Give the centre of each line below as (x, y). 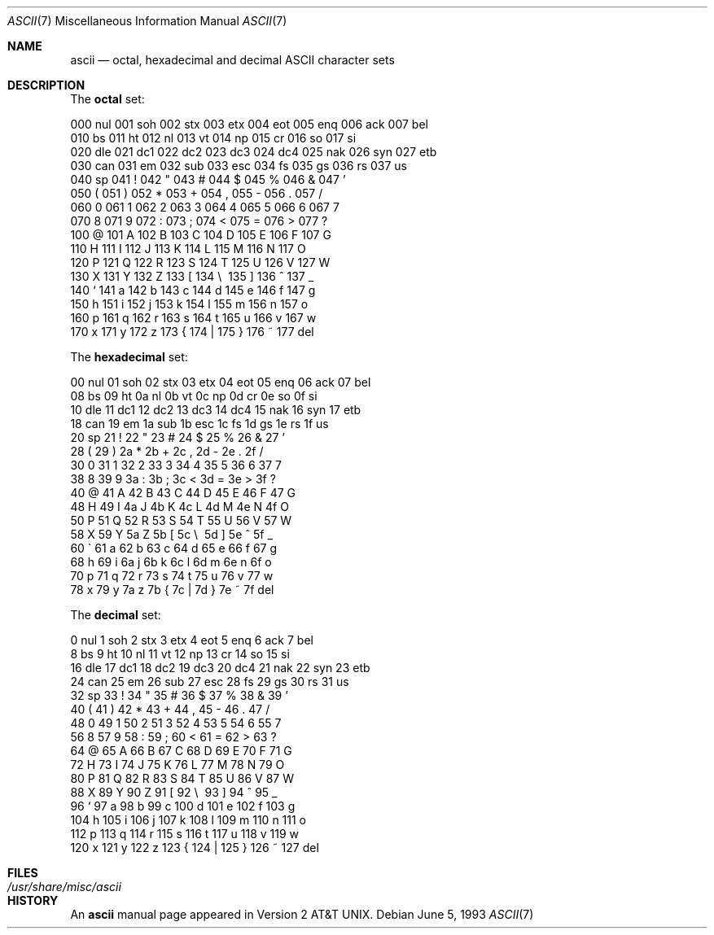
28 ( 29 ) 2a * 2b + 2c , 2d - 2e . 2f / (167, 451)
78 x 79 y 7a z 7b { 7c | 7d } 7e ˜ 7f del (172, 590)
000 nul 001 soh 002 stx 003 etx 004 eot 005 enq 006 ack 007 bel (249, 124)
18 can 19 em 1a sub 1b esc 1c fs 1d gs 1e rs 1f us (199, 424)
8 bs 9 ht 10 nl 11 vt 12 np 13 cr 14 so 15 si (180, 654)
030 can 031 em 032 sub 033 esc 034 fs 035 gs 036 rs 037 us (239, 166)
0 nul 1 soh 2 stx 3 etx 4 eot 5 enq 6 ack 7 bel (192, 640)
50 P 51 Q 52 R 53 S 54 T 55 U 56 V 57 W (181, 520)
